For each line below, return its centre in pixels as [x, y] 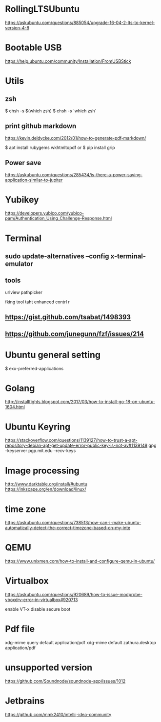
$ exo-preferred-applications [34, 368]
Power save [23, 163]
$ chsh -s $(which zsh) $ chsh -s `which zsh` [51, 111]
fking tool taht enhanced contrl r [37, 302]
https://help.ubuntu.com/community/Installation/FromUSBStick [68, 61]
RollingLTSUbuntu [42, 9]
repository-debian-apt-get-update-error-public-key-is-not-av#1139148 [76, 445]
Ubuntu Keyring [38, 427]
